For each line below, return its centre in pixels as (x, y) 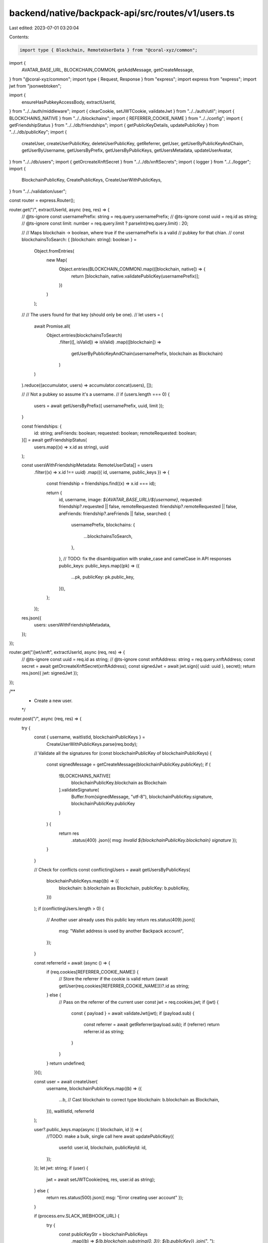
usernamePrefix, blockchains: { (103, 525)
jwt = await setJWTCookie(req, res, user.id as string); (101, 1179)
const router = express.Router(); (42, 200)
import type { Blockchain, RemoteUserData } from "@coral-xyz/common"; (109, 50)
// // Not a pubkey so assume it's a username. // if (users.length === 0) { (96, 394)
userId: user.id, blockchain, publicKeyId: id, (103, 1148)
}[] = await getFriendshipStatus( (54, 440)
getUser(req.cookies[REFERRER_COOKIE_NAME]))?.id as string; (124, 986)
